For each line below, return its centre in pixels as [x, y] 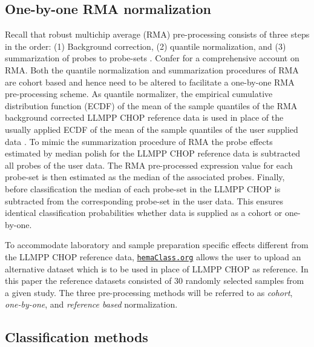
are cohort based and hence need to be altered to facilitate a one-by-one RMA [150, 82]
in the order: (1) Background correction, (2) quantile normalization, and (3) [146, 46]
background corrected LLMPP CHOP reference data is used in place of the [144, 117]
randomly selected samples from [245, 281]
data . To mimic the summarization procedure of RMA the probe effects [139, 141]
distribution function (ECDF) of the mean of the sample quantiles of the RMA [151, 105]
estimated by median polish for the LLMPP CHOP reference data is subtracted [152, 153]
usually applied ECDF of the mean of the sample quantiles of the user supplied [152, 129]
